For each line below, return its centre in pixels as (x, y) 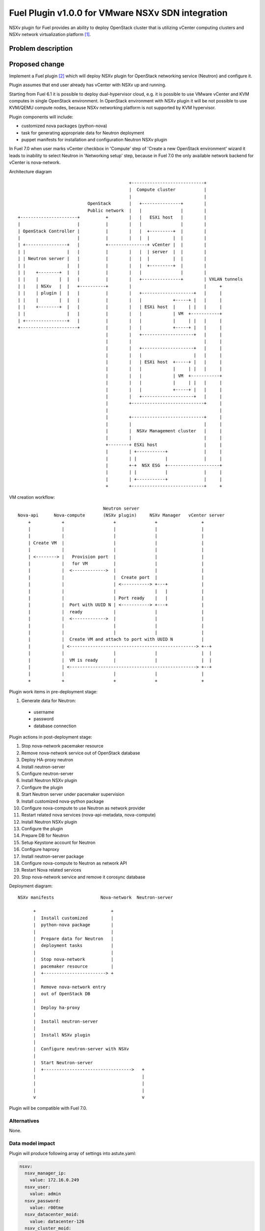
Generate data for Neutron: (49, 701)
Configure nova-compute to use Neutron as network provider (83, 808)
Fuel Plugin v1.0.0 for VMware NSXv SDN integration (118, 13)
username (44, 712)
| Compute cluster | (168, 190)
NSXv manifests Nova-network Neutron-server (95, 897)
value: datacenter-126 (57, 1221)
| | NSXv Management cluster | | (164, 431)
